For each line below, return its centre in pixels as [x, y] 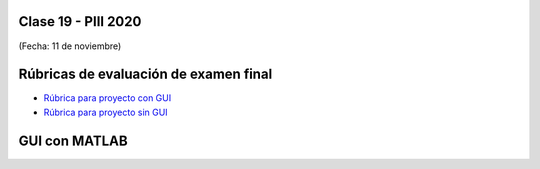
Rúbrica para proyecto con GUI [107, 98]
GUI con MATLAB [73, 140]
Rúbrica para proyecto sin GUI [106, 112]
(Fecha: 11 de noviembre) [70, 46]
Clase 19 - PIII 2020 [80, 21]
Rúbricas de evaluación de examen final [145, 74]
